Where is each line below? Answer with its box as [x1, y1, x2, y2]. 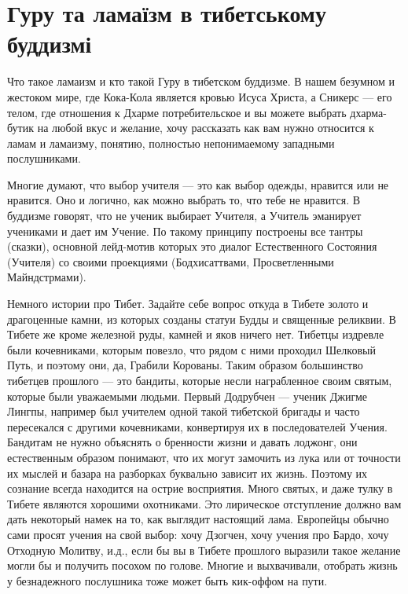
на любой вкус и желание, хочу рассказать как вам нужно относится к [37, 119, 374, 136]
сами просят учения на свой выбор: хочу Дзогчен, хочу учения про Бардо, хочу [7, 526, 389, 542]
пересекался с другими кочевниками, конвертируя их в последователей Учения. [7, 418, 388, 434]
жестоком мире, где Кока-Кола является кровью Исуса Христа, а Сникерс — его [7, 88, 392, 104]
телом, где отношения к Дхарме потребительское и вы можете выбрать [7, 104, 347, 120]
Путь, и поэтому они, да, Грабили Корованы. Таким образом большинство [7, 357, 363, 373]
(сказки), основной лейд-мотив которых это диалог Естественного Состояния [7, 238, 377, 255]
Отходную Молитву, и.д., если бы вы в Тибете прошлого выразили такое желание [7, 541, 401, 558]
